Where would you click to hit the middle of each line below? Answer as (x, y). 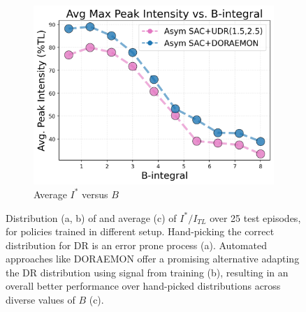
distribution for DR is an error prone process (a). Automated (136, 245)
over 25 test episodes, (255, 217)
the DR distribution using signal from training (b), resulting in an (147, 272)
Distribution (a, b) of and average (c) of (91, 217)
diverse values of (41, 300)
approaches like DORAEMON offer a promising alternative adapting (153, 259)
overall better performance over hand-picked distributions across (143, 286)
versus (95, 194)
